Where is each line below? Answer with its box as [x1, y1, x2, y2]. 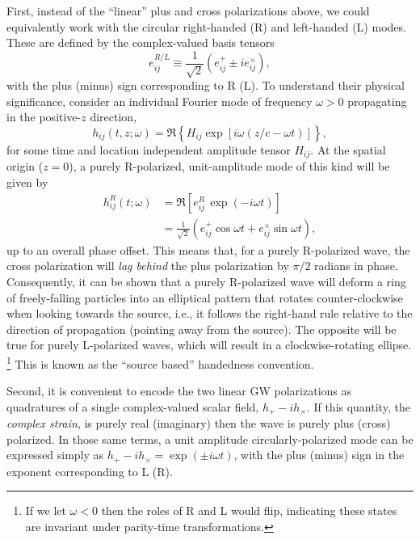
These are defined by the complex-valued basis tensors [6, 34, 275, 51]
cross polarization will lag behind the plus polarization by [6, 257, 289, 274]
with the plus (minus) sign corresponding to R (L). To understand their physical [6, 77, 405, 94]
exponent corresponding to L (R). [6, 462, 173, 479]
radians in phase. [314, 257, 398, 274]
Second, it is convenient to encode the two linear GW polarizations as [6, 382, 351, 399]
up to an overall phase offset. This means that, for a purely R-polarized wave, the [6, 241, 410, 258]
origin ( [6, 158, 44, 175]
